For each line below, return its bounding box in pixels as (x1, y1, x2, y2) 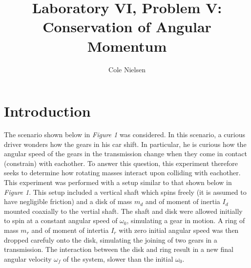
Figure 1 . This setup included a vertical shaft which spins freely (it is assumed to (4, 186, 247, 197)
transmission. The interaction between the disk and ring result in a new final (4, 244, 233, 254)
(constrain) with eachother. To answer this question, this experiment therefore (4, 158, 238, 168)
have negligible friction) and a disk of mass (4, 196, 132, 206)
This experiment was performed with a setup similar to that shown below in (4, 177, 232, 187)
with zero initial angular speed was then (119, 225, 239, 235)
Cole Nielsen (108, 64, 146, 74)
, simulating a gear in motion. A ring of (126, 215, 245, 226)
